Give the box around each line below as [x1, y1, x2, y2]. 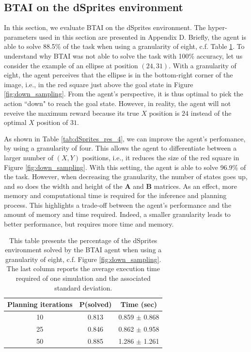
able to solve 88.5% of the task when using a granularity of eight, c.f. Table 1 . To [4, 41, 245, 51]
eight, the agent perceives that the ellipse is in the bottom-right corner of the [4, 70, 233, 80]
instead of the [190, 107, 232, 118]
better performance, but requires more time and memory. [4, 219, 174, 229]
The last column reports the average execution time [6, 263, 160, 274]
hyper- [208, 22, 227, 32]
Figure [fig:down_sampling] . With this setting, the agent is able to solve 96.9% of [4, 162, 246, 172]
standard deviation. [54, 282, 112, 292]
